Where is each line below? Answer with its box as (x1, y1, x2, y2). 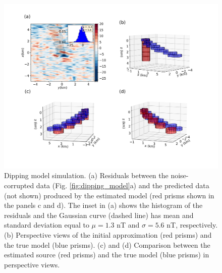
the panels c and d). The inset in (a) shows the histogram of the (4, 200, 203, 210)
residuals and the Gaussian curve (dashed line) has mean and (4, 209, 194, 220)
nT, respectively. (166, 220, 218, 230)
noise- (171, 170, 189, 181)
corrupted (4, 180, 34, 191)
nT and (117, 220, 140, 230)
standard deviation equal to (4, 220, 89, 230)
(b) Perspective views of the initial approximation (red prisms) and (4, 230, 212, 240)
